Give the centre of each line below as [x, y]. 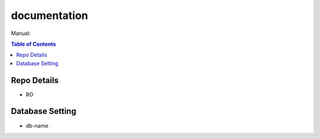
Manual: [21, 33]
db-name [37, 125]
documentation [49, 15]
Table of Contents [33, 44]
